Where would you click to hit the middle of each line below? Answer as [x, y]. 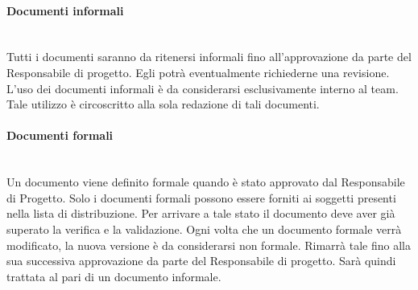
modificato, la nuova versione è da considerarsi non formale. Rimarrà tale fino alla [209, 245]
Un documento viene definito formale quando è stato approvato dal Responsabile [206, 182]
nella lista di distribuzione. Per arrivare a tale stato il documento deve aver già [201, 213]
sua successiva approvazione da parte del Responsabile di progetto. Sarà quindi [201, 261]
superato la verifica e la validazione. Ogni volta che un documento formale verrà [204, 229]
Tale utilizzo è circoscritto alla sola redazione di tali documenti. [163, 104]
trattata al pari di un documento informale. [114, 276]
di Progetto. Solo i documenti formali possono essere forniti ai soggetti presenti [201, 197]
